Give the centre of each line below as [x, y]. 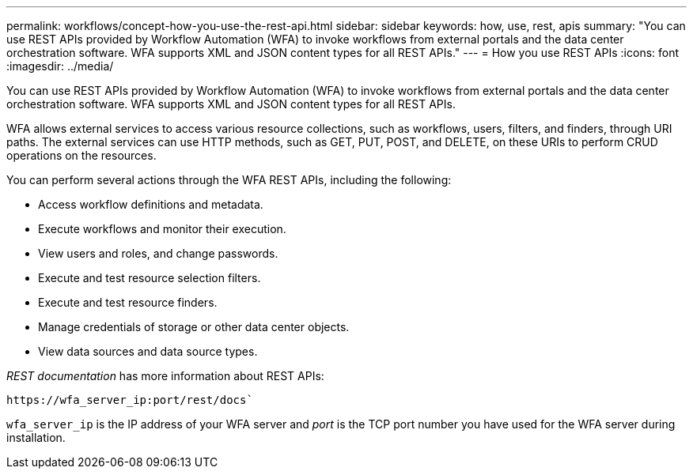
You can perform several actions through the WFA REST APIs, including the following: [229, 180]
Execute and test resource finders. [128, 302]
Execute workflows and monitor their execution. [162, 229]
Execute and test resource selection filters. [150, 278]
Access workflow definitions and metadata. [151, 204]
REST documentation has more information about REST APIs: [165, 376]
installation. [36, 437]
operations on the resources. [81, 155]
